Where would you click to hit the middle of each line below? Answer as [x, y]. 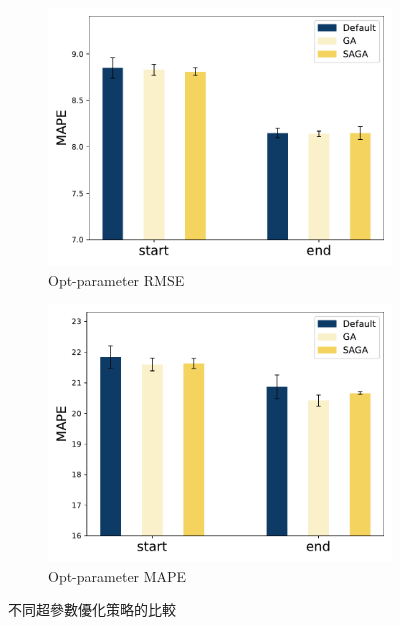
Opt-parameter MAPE [117, 575]
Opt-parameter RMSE [116, 279]
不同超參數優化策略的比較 [92, 609]
